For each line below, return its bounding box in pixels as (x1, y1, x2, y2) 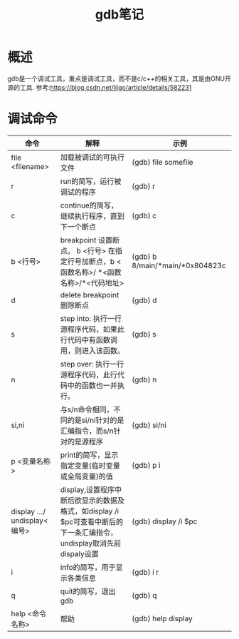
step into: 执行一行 (60, 313, 122, 323)
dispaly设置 (60, 548, 99, 558)
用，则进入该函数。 (60, 345, 124, 355)
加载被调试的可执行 (60, 152, 124, 162)
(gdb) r (131, 181, 155, 191)
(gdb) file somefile (131, 157, 193, 167)
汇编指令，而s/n (60, 426, 114, 436)
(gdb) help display (131, 613, 193, 623)
